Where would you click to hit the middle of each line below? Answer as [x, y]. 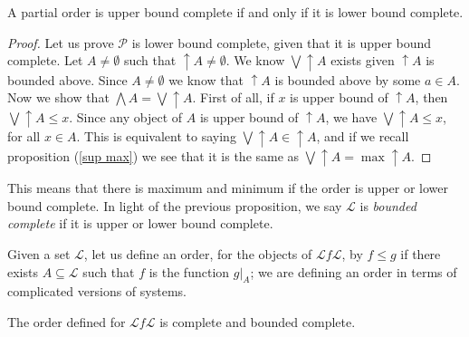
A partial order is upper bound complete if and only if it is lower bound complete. [235, 12]
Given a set [39, 254]
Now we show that [58, 97]
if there [421, 254]
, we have [351, 116]
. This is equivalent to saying [156, 136]
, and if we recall [363, 136]
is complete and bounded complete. [258, 322]
